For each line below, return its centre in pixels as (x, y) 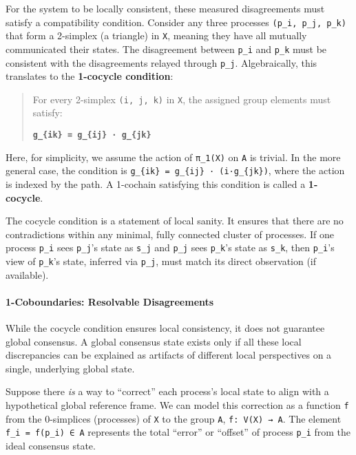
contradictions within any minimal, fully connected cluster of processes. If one (170, 234)
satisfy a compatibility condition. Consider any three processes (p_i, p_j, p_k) (176, 22)
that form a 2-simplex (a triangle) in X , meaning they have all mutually (156, 35)
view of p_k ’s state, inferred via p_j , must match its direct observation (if (161, 261)
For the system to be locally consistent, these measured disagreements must (165, 8)
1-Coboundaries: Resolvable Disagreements (110, 301)
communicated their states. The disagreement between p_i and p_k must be (166, 49)
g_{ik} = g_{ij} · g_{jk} (92, 135)
